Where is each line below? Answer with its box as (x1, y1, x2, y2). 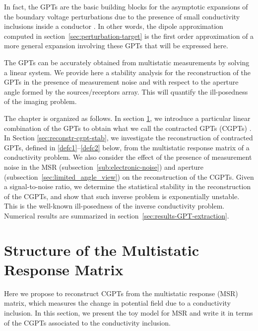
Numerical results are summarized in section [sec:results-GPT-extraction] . (4, 210, 229, 221)
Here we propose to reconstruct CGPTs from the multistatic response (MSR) (4, 288, 238, 298)
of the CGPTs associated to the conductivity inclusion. (4, 317, 171, 328)
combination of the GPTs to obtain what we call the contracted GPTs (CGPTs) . (4, 122, 252, 133)
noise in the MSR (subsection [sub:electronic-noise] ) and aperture (4, 161, 204, 172)
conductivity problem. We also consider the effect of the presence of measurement (4, 152, 252, 162)
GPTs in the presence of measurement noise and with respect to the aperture (4, 77, 239, 87)
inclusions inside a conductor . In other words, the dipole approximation (4, 21, 223, 31)
